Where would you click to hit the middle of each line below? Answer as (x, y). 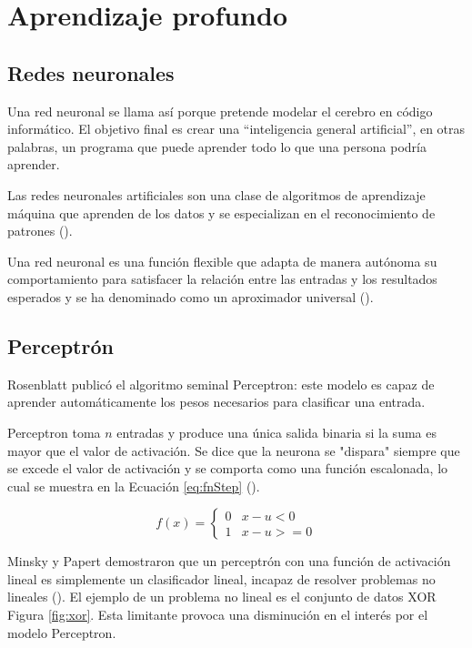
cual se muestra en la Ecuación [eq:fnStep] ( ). (134, 486)
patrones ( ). (40, 231)
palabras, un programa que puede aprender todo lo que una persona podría (217, 146)
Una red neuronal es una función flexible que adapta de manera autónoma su (222, 261)
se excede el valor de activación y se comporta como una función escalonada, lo (228, 468)
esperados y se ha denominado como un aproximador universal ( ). (191, 296)
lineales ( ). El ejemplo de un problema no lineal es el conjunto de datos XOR (222, 597)
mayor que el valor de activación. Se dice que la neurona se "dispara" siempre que (234, 450)
